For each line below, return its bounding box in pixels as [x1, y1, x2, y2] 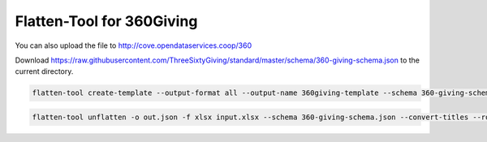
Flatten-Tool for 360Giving [15, 12, 198, 30]
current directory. [15, 67, 74, 76]
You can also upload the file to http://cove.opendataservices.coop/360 [15, 41, 252, 50]
